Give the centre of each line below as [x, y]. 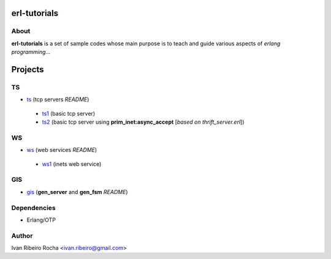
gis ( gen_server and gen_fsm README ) [77, 192]
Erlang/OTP [41, 220]
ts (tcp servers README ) [58, 99]
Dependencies [34, 208]
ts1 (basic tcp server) [68, 113]
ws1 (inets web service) [72, 164]
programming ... [31, 52]
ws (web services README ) [62, 150]
